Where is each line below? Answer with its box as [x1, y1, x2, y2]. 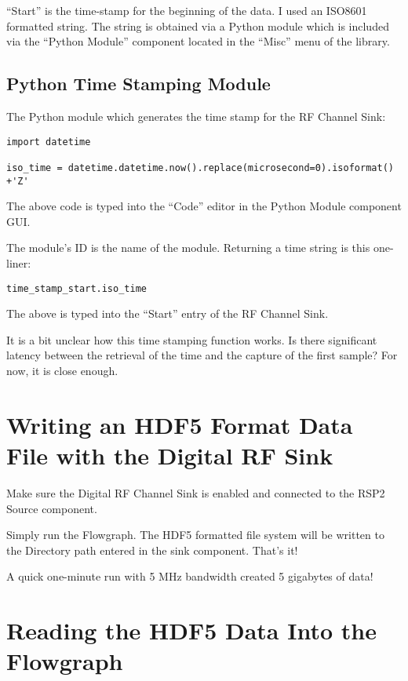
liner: [6, 254, 31, 271]
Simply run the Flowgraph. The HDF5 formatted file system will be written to [6, 526, 384, 543]
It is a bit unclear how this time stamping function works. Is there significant [6, 331, 377, 348]
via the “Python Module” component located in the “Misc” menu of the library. [6, 33, 390, 49]
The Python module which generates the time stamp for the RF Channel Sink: [6, 107, 386, 124]
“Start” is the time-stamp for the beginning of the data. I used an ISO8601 [6, 2, 367, 18]
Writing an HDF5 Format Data [6, 408, 353, 440]
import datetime [6, 136, 91, 147]
